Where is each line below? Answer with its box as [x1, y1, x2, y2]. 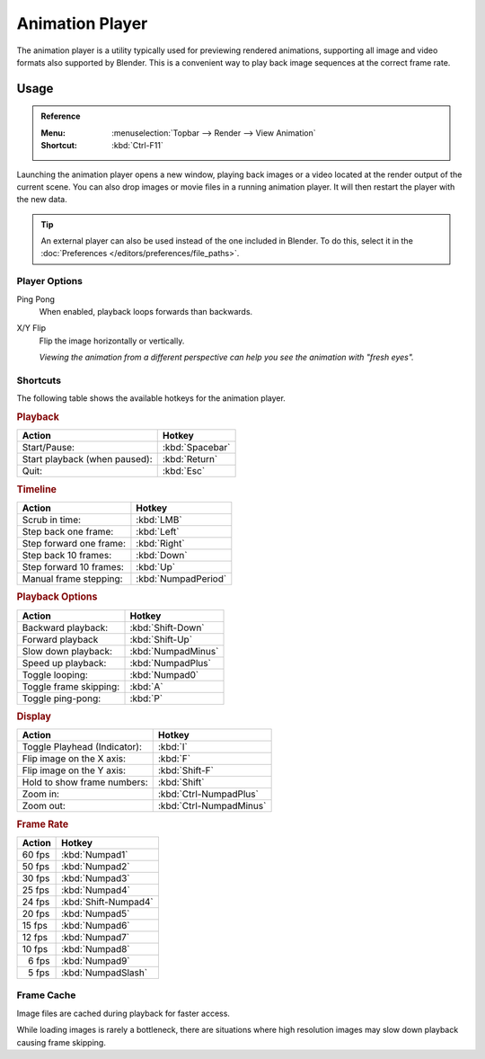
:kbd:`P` [129, 692, 163, 705]
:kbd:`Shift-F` [157, 764, 215, 777]
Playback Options [16, 591, 98, 603]
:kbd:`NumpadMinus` [129, 645, 219, 657]
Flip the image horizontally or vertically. [39, 335, 185, 346]
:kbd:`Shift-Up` [129, 633, 193, 645]
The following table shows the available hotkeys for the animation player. [16, 393, 287, 404]
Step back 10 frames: [22, 549, 112, 562]
